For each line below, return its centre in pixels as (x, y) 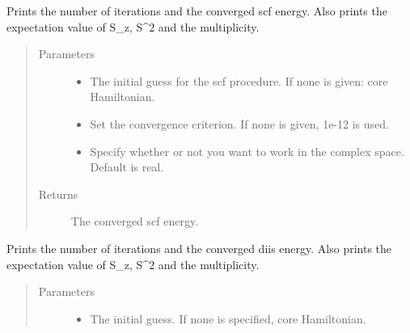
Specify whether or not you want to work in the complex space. (247, 151)
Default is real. (127, 167)
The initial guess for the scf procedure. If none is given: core (239, 80)
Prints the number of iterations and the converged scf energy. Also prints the (197, 11)
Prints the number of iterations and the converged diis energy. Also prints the (199, 248)
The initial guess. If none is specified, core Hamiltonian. (228, 318)
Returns (58, 194)
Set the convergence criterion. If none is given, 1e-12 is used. (239, 123)
